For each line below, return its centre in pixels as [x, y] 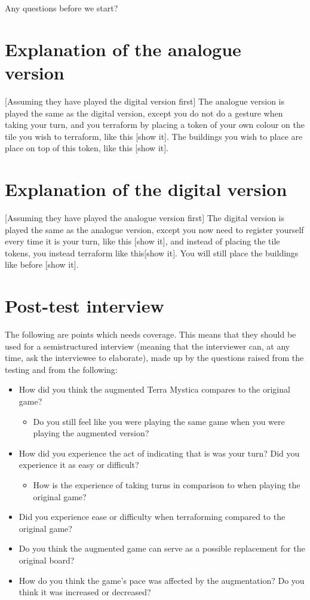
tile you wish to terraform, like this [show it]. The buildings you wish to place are [154, 136]
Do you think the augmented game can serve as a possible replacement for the [162, 548]
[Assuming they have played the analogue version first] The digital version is [145, 218]
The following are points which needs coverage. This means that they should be [151, 334]
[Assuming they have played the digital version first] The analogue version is [145, 101]
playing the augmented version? [91, 433]
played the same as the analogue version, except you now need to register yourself [154, 229]
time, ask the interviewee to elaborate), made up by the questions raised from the [154, 358]
